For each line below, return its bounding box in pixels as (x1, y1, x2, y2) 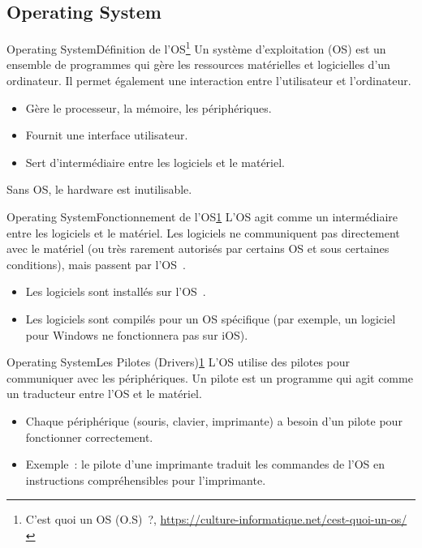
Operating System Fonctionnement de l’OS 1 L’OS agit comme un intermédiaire (6, 208, 398, 225)
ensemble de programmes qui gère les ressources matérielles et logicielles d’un (6, 56, 390, 73)
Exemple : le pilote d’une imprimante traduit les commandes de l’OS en (25, 456, 385, 473)
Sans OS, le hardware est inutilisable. (6, 181, 192, 198)
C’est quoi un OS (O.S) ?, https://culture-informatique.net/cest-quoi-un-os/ (25, 511, 407, 528)
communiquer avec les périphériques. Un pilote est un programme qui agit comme (6, 369, 413, 386)
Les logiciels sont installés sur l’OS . (25, 283, 206, 300)
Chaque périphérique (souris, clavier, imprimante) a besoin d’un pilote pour (25, 412, 403, 429)
